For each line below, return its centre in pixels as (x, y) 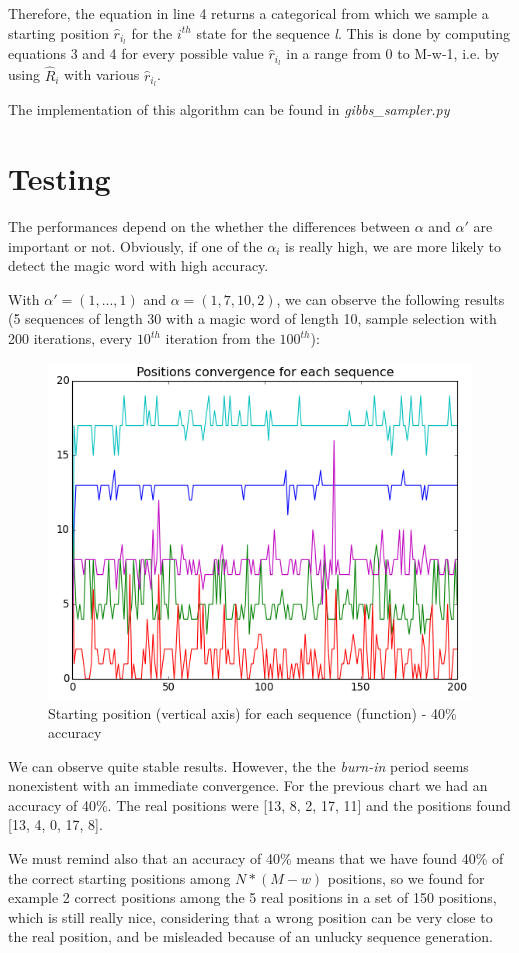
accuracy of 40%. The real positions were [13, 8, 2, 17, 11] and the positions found (259, 804)
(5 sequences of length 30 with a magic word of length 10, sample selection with (252, 318)
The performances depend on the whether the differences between (209, 226)
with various (102, 74)
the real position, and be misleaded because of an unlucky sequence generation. (250, 936)
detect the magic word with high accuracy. (138, 265)
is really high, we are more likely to (393, 245)
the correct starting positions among (119, 877)
